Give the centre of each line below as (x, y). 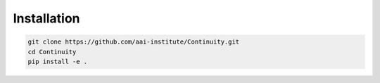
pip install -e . (58, 61)
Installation (46, 18)
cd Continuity (52, 52)
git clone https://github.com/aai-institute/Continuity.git (134, 42)
